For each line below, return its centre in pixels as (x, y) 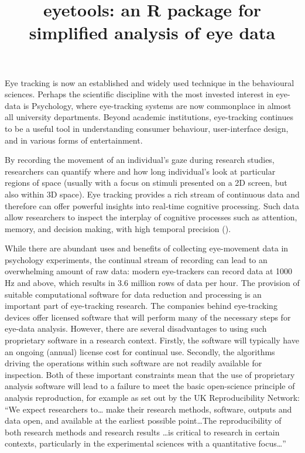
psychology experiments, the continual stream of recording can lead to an (136, 259)
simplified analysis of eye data (152, 33)
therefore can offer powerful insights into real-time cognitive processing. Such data (152, 205)
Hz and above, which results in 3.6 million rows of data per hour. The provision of (152, 283)
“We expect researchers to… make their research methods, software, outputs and (148, 409)
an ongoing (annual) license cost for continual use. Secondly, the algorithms (140, 351)
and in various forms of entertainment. (74, 140)
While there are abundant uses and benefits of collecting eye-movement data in (147, 248)
